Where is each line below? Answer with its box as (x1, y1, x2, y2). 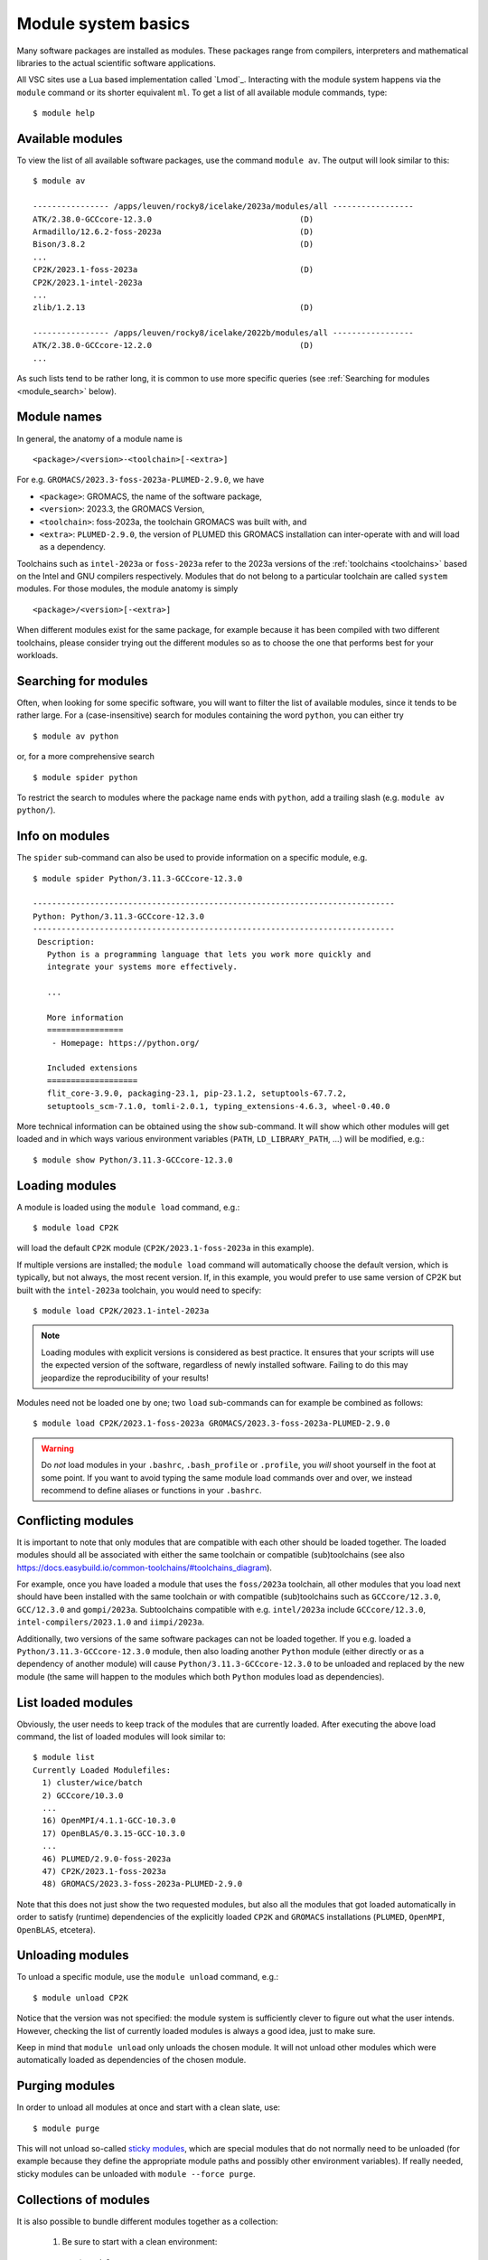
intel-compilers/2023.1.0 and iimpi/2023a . (16, 1616, 205, 1627)
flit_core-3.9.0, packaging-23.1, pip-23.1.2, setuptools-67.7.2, (46, 1088, 348, 1098)
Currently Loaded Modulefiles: (33, 1765, 172, 1775)
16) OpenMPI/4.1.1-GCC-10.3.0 (42, 1815, 176, 1826)
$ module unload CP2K (33, 1992, 128, 2002)
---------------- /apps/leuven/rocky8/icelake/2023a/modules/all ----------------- (33, 202, 415, 212)
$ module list (33, 1752, 95, 1763)
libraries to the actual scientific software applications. (16, 57, 216, 68)
